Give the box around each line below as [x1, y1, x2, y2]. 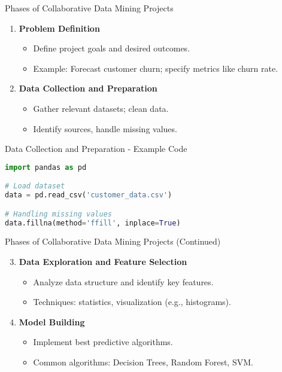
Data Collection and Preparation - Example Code [5, 142, 187, 155]
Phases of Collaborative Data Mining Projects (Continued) [5, 235, 221, 248]
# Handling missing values [5, 209, 112, 218]
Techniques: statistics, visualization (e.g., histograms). [33, 295, 231, 308]
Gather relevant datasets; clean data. [33, 102, 169, 114]
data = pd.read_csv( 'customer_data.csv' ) [5, 191, 172, 200]
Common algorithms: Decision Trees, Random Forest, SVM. [33, 356, 253, 368]
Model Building [19, 315, 85, 328]
